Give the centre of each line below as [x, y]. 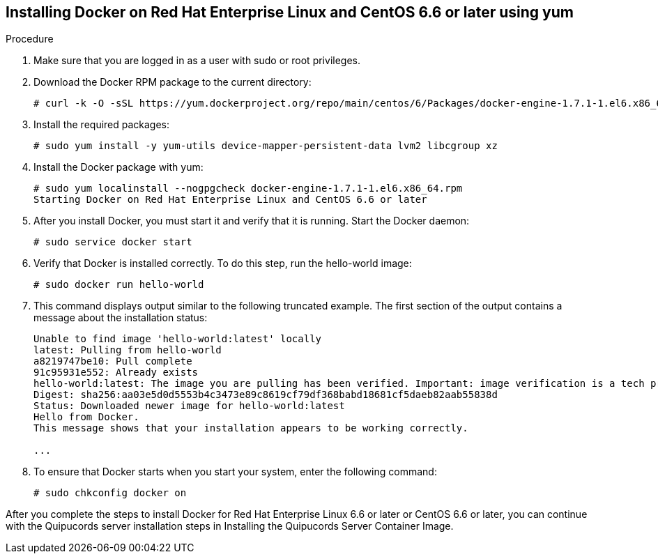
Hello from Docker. [86, 417]
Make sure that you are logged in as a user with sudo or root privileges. [197, 61]
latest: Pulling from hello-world [128, 350]
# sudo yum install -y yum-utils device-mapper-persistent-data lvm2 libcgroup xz [266, 146]
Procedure [30, 39]
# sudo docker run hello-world [119, 285]
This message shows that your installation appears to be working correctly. [251, 428]
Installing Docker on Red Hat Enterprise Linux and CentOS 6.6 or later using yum [290, 12]
